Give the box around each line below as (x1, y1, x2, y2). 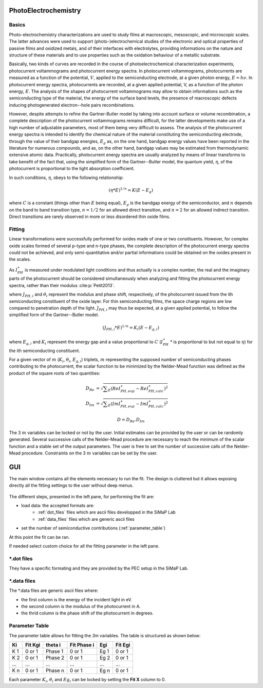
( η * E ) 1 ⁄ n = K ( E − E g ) (108, 187, 153, 194)
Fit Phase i (70, 641, 94, 648)
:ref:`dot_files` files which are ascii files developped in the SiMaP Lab (38, 510, 176, 515)
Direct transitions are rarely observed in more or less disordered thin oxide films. (9, 214, 170, 219)
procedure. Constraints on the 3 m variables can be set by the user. (21, 450, 158, 456)
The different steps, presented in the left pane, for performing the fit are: (9, 493, 154, 499)
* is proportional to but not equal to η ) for (169, 339, 253, 345)
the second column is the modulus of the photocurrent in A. (21, 604, 141, 609)
